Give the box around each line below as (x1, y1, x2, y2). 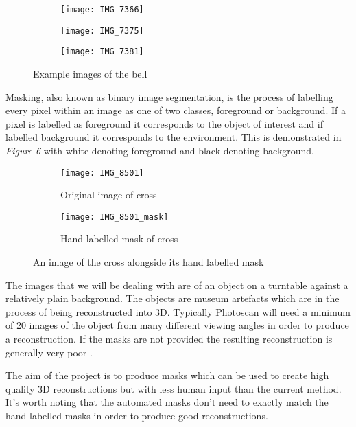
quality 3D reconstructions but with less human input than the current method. (5, 381, 342, 395)
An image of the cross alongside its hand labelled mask (33, 255, 264, 269)
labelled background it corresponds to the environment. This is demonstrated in (5, 130, 342, 144)
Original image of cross (60, 187, 157, 202)
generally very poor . (5, 345, 93, 359)
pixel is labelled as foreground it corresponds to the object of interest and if (5, 116, 323, 130)
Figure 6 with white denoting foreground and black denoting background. (5, 143, 315, 157)
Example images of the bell (33, 66, 147, 80)
